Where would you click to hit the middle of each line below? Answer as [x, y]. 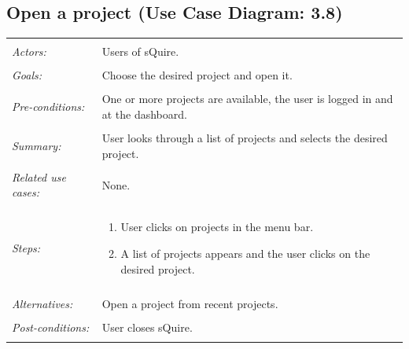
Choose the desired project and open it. [197, 75]
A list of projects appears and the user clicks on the [245, 253]
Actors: [29, 51]
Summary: [37, 145]
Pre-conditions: [48, 107]
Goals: [27, 75]
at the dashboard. [144, 114]
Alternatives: [42, 303]
